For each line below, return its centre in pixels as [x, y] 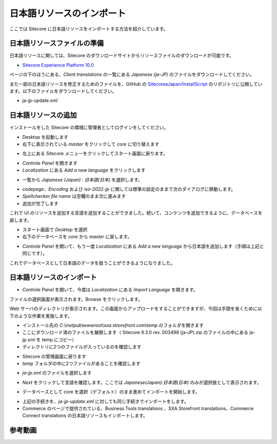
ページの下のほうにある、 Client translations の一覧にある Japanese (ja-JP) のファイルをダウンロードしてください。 [132, 75]
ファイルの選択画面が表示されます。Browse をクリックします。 [76, 299]
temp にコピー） [59, 340]
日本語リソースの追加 [43, 115]
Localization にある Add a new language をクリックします [84, 170]
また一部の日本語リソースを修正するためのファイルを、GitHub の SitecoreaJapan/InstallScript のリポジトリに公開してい [136, 84]
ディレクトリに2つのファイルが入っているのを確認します [82, 347]
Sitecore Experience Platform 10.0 [58, 65]
